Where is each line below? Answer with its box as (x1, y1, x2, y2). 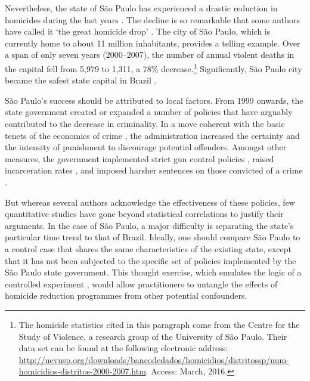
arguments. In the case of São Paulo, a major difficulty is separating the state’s (5, 219, 294, 231)
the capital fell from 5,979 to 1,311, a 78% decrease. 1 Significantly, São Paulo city (5, 60, 302, 75)
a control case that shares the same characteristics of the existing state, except (5, 242, 292, 255)
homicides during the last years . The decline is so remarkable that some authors (5, 13, 300, 26)
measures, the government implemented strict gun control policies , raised (5, 152, 274, 165)
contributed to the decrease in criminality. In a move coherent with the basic (5, 117, 285, 129)
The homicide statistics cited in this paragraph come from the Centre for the (18, 318, 300, 330)
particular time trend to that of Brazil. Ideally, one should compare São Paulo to (5, 231, 300, 243)
